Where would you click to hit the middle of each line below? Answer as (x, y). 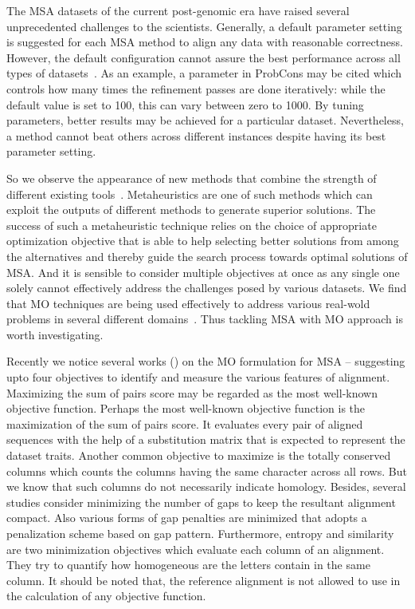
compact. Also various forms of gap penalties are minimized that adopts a (187, 518)
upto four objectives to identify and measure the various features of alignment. (198, 377)
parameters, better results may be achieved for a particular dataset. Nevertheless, (205, 120)
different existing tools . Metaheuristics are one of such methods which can (190, 194)
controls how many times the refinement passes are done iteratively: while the (196, 88)
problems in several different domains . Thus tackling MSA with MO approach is (205, 319)
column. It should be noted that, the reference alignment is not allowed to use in (204, 580)
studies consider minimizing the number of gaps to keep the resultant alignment (201, 502)
